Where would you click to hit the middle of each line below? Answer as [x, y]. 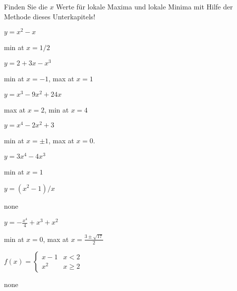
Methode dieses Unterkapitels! [50, 16]
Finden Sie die [26, 6]
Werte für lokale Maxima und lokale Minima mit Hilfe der [145, 6]
